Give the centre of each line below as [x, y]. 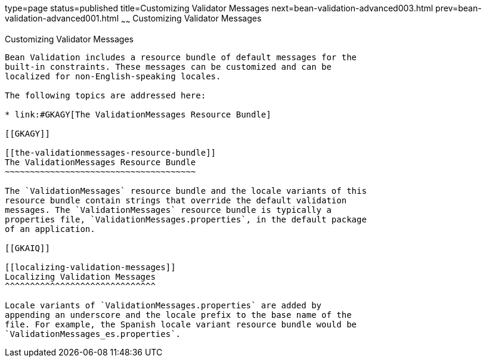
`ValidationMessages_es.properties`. [93, 334]
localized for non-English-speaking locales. [113, 76]
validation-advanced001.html [62, 18]
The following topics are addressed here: [106, 95]
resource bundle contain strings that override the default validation [176, 200]
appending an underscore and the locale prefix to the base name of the [178, 315]
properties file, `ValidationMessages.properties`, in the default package [186, 219]
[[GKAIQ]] [27, 248]
